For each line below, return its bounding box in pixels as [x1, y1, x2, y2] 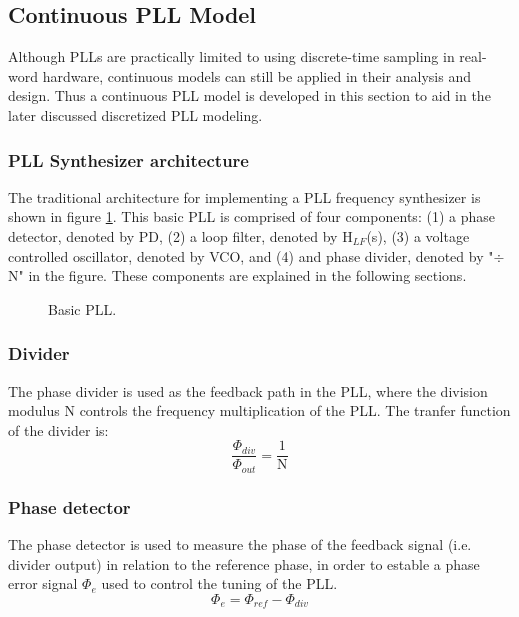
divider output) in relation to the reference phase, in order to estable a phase [8, 553, 480, 574]
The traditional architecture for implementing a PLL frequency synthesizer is [8, 186, 481, 207]
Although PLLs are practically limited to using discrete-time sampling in [8, 46, 455, 67]
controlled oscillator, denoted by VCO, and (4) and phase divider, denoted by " [8, 245, 494, 266]
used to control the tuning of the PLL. [101, 573, 338, 594]
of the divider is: [8, 419, 109, 440]
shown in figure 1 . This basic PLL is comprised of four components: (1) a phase [8, 206, 495, 227]
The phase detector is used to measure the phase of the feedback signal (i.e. [8, 534, 472, 555]
